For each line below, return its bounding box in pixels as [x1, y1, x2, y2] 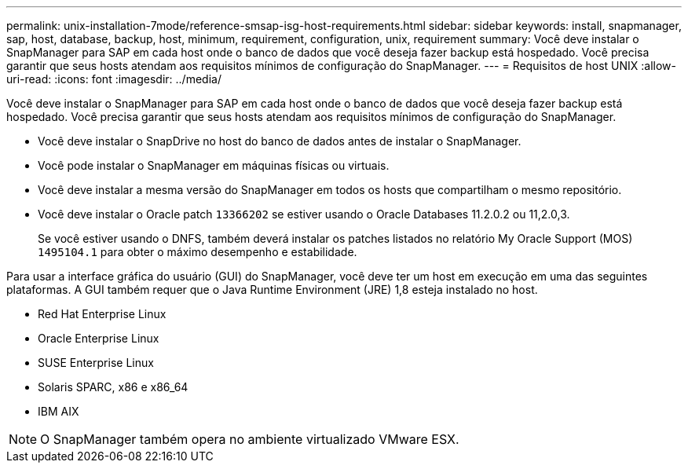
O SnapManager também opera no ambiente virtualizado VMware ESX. [40, 431, 459, 447]
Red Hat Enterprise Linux [38, 307, 167, 321]
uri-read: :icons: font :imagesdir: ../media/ [6, 72, 221, 86]
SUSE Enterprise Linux [38, 356, 154, 369]
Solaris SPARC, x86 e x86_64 [38, 380, 188, 394]
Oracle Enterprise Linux [38, 332, 159, 345]
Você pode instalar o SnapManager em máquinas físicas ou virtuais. [38, 159, 390, 172]
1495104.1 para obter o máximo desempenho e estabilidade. [38, 245, 357, 258]
